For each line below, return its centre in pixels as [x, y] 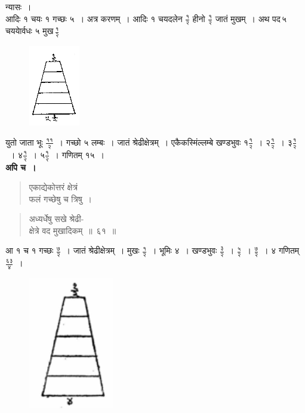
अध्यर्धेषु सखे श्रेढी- [56, 219]
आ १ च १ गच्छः [30, 250]
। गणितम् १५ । [79, 154]
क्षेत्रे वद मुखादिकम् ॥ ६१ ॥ [73, 230]
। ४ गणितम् [281, 250]
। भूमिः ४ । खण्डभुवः [184, 250]
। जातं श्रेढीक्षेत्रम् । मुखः [102, 250]
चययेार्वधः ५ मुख [30, 31]
